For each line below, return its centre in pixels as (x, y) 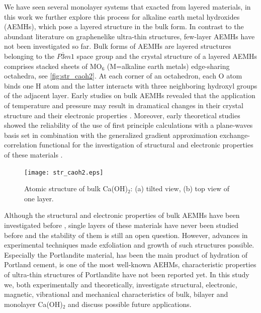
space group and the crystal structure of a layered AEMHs (167, 56)
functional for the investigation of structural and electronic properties (146, 145)
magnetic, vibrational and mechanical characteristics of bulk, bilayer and (116, 294)
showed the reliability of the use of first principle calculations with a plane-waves (128, 125)
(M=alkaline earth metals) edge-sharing (168, 66)
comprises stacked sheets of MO (53, 66)
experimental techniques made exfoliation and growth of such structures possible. (129, 245)
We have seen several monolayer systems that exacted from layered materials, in (127, 7)
